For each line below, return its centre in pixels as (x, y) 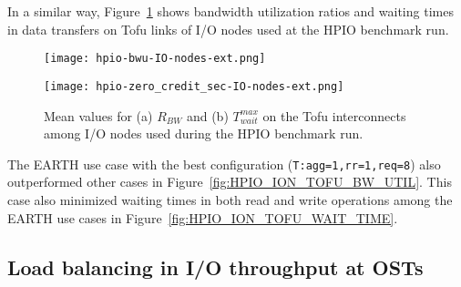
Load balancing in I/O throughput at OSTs (215, 266)
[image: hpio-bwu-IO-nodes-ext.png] (155, 59)
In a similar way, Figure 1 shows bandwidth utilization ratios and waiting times (230, 11)
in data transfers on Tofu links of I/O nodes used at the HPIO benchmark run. (228, 29)
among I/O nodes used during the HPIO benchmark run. (204, 133)
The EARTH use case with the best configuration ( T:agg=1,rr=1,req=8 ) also (224, 164)
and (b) (207, 115)
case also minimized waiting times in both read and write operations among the (230, 199)
